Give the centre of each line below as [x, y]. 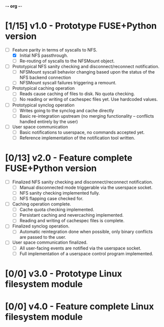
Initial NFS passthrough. [44, 55]
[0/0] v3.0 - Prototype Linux [64, 274]
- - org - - [14, 6]
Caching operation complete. [41, 204]
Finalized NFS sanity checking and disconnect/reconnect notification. [82, 182]
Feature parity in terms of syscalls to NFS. [55, 50]
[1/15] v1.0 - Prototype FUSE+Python [81, 26]
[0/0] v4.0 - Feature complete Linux [80, 306]
